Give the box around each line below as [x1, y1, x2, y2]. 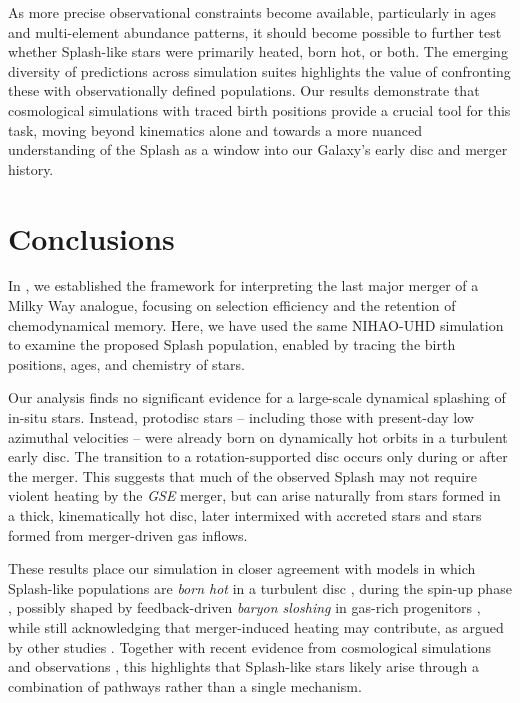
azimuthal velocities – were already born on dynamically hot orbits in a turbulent [8, 426, 508, 447]
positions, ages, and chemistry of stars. [8, 353, 245, 374]
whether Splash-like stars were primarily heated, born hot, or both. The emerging [8, 41, 508, 62]
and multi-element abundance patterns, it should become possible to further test [8, 21, 502, 42]
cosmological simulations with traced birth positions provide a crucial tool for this [8, 99, 511, 120]
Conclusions [8, 217, 175, 258]
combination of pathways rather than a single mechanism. [8, 675, 362, 696]
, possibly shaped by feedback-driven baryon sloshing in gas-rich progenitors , [8, 597, 481, 618]
